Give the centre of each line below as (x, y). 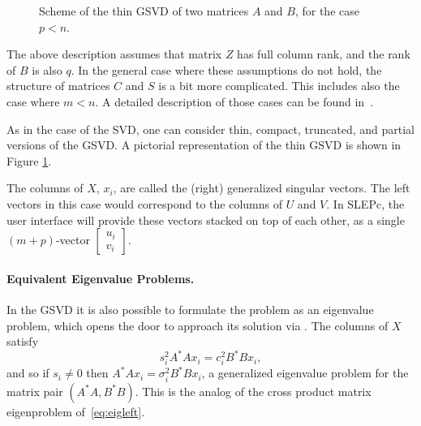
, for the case (327, 11)
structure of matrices (58, 86)
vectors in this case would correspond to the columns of (144, 203)
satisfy (23, 341)
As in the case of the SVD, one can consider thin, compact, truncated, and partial (210, 129)
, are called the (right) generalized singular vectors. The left (262, 188)
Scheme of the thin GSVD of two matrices (144, 11)
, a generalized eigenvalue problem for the (305, 373)
